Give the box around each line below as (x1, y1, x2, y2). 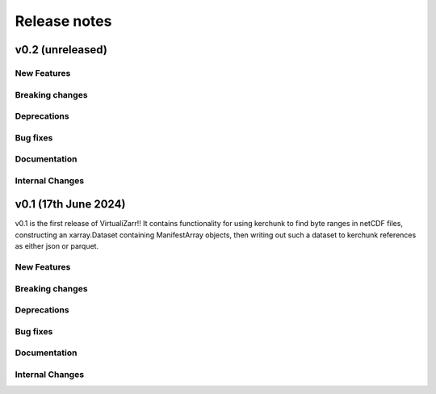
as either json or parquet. (15, 241, 99, 251)
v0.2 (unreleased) (15, 43, 108, 57)
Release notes (15, 12, 112, 30)
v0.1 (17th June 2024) (15, 198, 126, 212)
